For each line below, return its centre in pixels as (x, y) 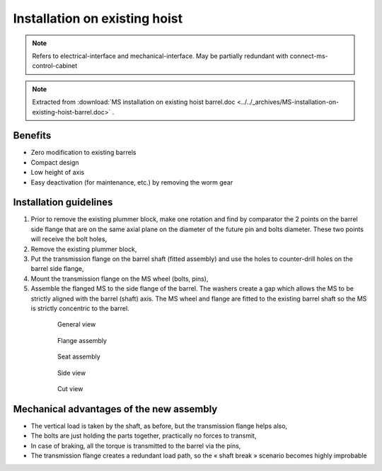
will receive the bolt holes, (69, 239)
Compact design (55, 162)
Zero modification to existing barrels (83, 153)
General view (77, 325)
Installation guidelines (63, 203)
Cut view (70, 388)
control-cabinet (55, 66)
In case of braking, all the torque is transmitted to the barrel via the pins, (136, 446)
